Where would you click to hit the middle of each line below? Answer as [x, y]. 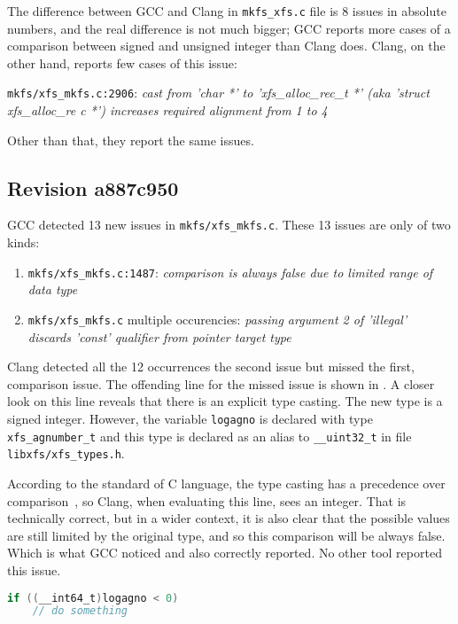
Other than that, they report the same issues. [131, 140]
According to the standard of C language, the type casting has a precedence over [226, 483]
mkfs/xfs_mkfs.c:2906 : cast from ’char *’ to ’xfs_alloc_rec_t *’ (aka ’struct [218, 93]
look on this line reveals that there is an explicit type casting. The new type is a [225, 401]
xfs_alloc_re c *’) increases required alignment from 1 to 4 [167, 110]
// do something [80, 611]
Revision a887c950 [93, 187]
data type [53, 289]
